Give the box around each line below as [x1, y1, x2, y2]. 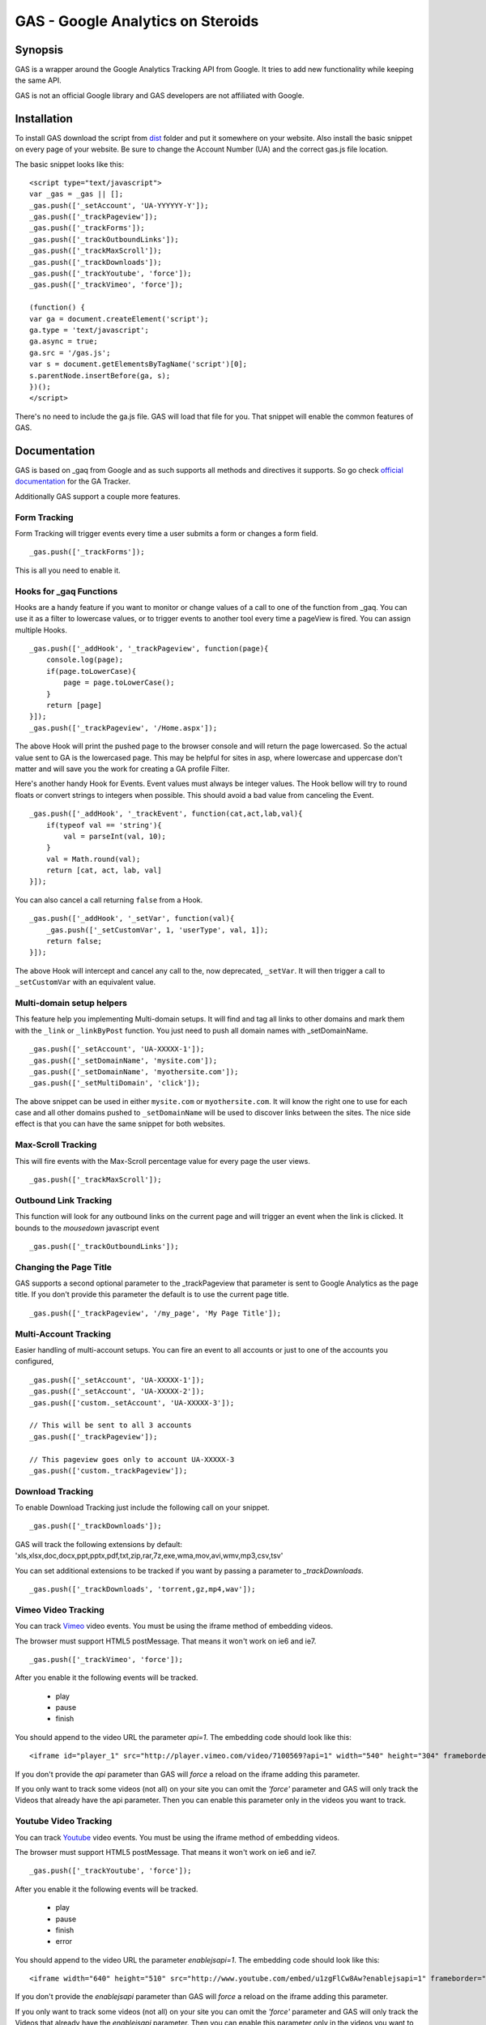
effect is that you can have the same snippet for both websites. [15, 1119, 226, 1129]
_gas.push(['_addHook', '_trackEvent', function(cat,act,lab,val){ [29, 809, 303, 818]
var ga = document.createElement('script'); [29, 314, 210, 323]
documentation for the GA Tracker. [15, 476, 131, 486]
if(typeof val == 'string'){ [45, 821, 162, 829]
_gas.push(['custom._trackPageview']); [29, 1466, 188, 1475]
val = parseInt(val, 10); [63, 831, 166, 841]
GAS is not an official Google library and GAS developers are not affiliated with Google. [15, 90, 305, 100]
